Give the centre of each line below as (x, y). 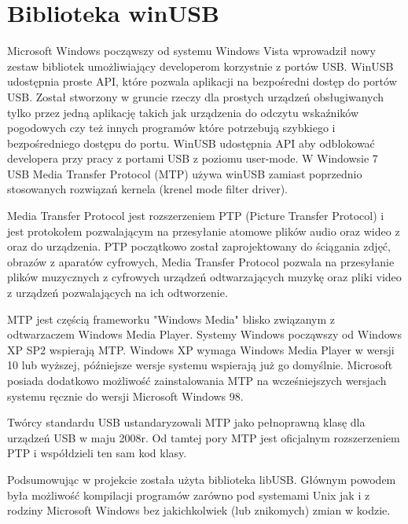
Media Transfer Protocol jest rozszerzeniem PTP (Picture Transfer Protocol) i (196, 216)
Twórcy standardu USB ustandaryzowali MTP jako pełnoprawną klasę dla (186, 422)
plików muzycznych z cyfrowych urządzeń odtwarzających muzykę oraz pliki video (204, 277)
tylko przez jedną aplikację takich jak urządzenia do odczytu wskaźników (183, 112)
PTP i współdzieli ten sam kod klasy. (97, 453)
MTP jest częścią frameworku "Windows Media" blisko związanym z (171, 319)
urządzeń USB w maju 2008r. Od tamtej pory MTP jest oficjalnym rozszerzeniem (204, 437)
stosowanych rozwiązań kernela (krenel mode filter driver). (147, 189)
